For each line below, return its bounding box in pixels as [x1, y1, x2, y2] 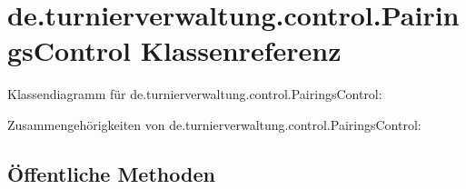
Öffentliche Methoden [7, 159, 215, 187]
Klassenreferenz [140, 32, 342, 69]
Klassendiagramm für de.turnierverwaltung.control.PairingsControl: [7, 85, 382, 104]
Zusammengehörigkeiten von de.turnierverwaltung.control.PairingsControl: [7, 114, 421, 134]
